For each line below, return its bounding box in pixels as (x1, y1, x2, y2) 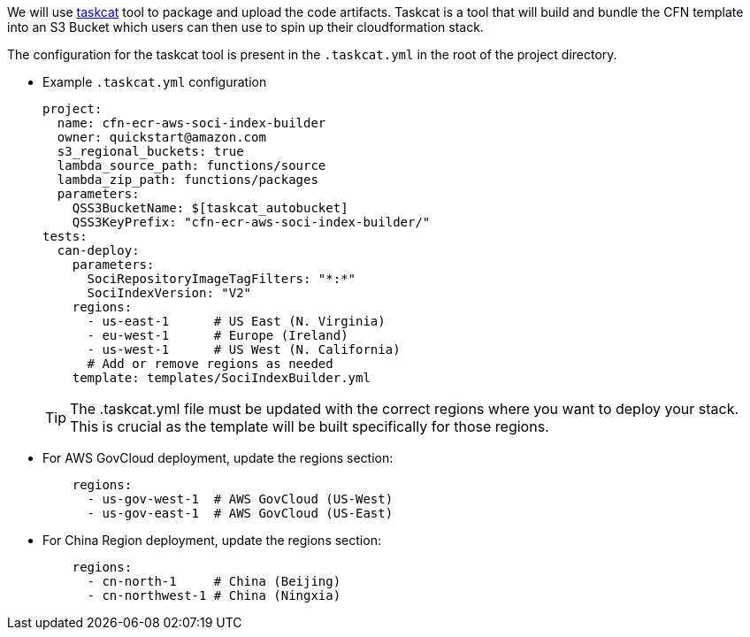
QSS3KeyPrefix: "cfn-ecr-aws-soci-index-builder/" (72, 215, 431, 229)
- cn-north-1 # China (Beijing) (87, 574, 341, 588)
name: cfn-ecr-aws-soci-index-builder (57, 116, 326, 130)
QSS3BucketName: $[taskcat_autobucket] (72, 201, 348, 215)
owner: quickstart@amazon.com (57, 130, 266, 144)
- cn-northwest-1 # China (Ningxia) (87, 588, 341, 602)
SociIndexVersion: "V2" (87, 286, 252, 300)
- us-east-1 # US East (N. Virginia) (87, 314, 386, 328)
